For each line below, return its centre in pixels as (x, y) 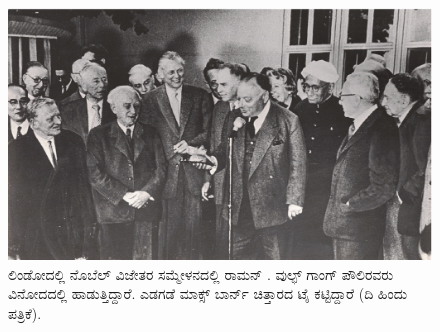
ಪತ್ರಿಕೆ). (25, 312)
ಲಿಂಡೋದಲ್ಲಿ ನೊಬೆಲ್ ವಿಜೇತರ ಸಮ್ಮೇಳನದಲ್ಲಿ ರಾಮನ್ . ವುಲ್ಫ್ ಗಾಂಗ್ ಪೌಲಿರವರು (201, 273)
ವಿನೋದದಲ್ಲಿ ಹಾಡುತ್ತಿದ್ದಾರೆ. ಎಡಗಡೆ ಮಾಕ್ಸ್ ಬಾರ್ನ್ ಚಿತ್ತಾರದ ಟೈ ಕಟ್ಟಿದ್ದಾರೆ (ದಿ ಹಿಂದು (208, 293)
